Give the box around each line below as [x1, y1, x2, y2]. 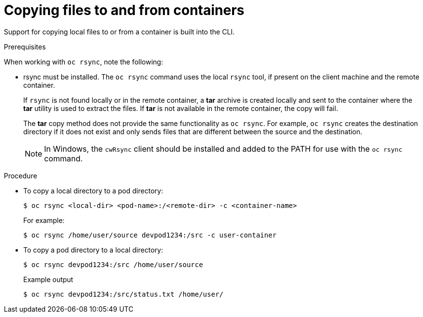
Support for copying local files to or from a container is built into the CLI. [4, 27, 235, 36]
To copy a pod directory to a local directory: [23, 245, 163, 254]
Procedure [4, 171, 37, 180]
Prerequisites [4, 42, 46, 51]
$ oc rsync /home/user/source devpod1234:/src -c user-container [23, 231, 277, 239]
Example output [23, 275, 73, 284]
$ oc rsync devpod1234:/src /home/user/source [23, 260, 203, 269]
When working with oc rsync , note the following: [4, 57, 163, 66]
